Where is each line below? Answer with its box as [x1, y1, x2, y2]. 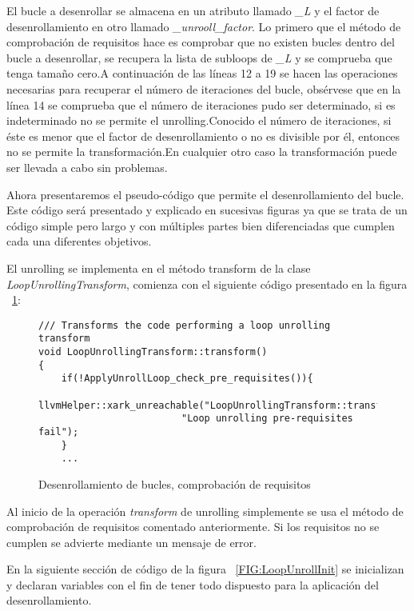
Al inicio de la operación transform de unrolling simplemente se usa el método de [6, 502, 404, 519]
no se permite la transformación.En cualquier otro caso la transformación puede [6, 143, 397, 160]
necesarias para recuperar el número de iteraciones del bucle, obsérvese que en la [6, 80, 401, 97]
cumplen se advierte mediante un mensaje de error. [6, 533, 257, 550]
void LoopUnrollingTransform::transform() [38, 346, 268, 357]
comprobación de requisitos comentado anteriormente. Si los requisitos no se [6, 518, 380, 535]
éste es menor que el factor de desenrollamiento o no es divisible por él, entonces [6, 127, 400, 144]
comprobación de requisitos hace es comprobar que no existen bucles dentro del [6, 34, 395, 50]
